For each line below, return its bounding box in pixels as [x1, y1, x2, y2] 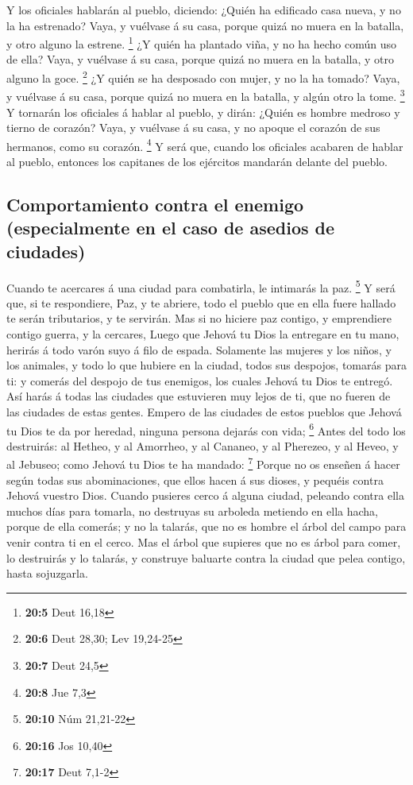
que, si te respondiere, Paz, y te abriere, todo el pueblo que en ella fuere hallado [6, 294, 396, 311]
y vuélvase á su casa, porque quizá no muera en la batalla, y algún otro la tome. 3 [6, 86, 405, 104]
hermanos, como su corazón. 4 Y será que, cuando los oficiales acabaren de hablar [6, 135, 403, 154]
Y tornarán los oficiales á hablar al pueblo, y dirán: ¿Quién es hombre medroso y [6, 103, 400, 120]
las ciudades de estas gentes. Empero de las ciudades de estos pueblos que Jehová [6, 403, 402, 420]
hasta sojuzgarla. [6, 565, 88, 582]
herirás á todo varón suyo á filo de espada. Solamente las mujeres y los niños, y [6, 341, 392, 358]
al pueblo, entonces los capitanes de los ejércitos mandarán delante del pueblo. [6, 153, 388, 169]
